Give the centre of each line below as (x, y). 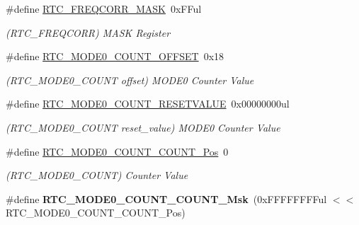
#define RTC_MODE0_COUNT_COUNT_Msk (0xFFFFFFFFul (166, 198)
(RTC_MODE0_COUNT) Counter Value (97, 175)
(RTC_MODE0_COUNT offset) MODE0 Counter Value (130, 80)
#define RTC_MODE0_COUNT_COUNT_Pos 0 (117, 151)
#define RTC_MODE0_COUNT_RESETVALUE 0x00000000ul (148, 104)
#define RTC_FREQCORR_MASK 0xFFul (104, 8)
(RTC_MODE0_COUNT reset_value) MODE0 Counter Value (143, 127)
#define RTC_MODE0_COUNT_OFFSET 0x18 (115, 56)
